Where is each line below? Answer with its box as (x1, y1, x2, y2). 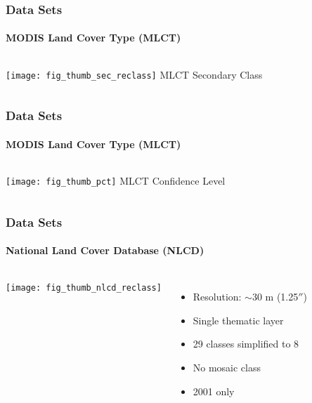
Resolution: (193, 289, 242, 304)
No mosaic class (193, 360, 261, 375)
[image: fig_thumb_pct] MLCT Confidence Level (6, 173, 226, 187)
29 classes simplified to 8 (193, 336, 299, 351)
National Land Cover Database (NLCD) (6, 243, 204, 258)
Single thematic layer (193, 312, 284, 327)
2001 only (193, 383, 235, 398)
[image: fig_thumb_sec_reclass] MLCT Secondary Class (6, 67, 263, 81)
